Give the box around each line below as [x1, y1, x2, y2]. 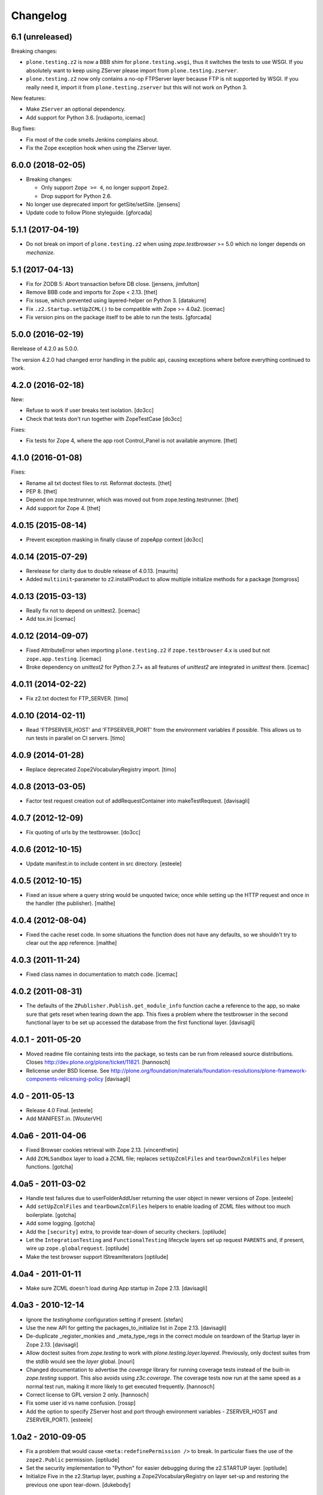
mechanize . [26, 249, 55, 256]
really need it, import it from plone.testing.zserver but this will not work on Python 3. [26, 84, 248, 91]
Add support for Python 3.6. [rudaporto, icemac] [26, 114, 145, 121]
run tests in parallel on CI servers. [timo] [26, 734, 125, 742]
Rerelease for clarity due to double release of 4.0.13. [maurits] [26, 567, 178, 574]
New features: [11, 94, 46, 102]
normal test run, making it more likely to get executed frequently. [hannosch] [26, 1383, 215, 1390]
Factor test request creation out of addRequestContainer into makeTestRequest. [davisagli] [26, 797, 250, 804]
